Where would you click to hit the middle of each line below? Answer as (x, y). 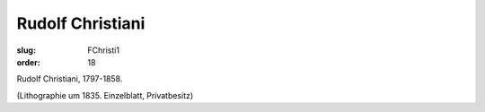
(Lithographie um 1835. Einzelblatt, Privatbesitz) (105, 95)
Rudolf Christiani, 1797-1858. (70, 79)
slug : (26, 50)
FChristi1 (104, 50)
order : (28, 62)
